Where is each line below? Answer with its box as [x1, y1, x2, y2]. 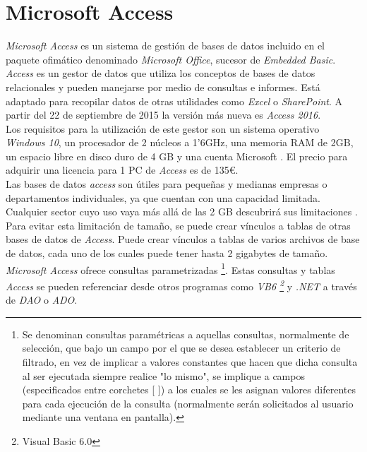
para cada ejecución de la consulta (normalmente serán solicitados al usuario [22, 395, 354, 410]
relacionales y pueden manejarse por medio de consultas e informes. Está [6, 79, 320, 94]
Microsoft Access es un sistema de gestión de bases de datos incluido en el [6, 38, 325, 53]
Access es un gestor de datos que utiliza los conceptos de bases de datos [6, 66, 315, 81]
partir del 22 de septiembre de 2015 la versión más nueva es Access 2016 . [6, 107, 321, 122]
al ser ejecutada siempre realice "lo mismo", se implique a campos [22, 368, 305, 383]
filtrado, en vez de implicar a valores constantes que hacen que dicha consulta [22, 354, 358, 369]
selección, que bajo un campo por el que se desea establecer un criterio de [22, 340, 341, 355]
